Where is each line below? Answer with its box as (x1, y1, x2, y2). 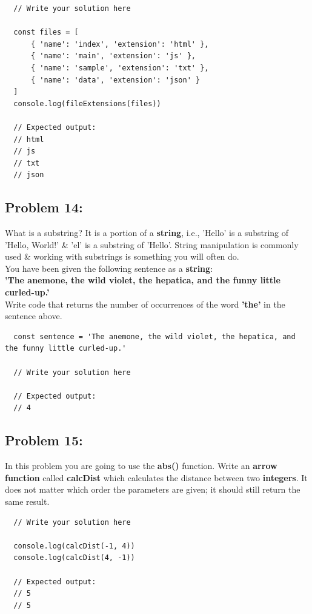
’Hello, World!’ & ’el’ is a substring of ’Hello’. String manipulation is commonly (5, 238, 299, 251)
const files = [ (13, 28, 79, 37)
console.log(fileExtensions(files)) (13, 99, 161, 108)
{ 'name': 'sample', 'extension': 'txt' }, (30, 63, 209, 72)
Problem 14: (5, 198, 83, 217)
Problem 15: (5, 431, 83, 450)
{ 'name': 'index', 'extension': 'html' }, (30, 39, 209, 49)
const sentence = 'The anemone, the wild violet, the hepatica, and (13, 332, 296, 341)
